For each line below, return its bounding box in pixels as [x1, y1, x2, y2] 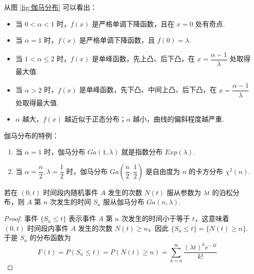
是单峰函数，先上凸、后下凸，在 [92, 53, 195, 64]
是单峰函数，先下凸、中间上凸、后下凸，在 [79, 84, 217, 95]
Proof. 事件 [4, 213, 38, 224]
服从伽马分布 [103, 197, 145, 207]
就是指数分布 [121, 147, 163, 157]
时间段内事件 [27, 223, 69, 233]
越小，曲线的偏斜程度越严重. [133, 114, 224, 124]
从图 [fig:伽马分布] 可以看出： [4, 2, 97, 12]
